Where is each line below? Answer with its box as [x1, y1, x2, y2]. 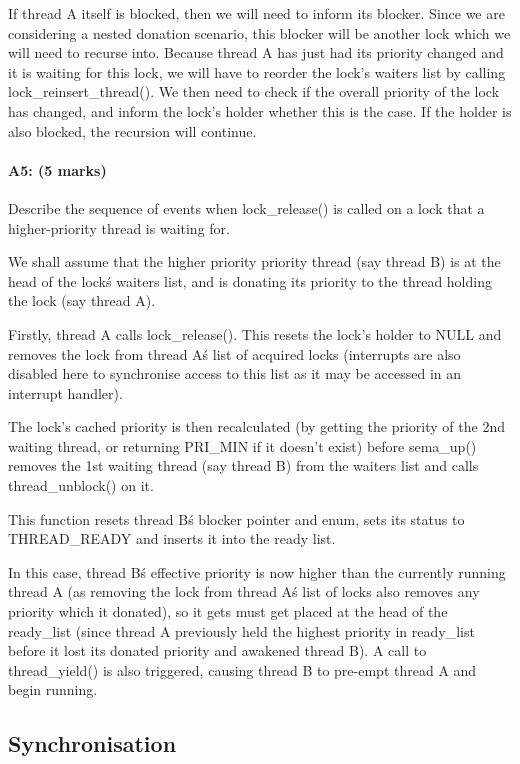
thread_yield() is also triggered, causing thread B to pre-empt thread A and [8, 659, 477, 680]
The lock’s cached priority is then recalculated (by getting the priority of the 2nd [8, 416, 505, 437]
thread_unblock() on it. [8, 475, 154, 496]
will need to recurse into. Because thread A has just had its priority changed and [8, 42, 504, 63]
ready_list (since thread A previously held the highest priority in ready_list [8, 620, 475, 641]
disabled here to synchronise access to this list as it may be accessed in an [8, 363, 462, 384]
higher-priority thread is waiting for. [8, 217, 230, 238]
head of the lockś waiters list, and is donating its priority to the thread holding [8, 270, 492, 291]
